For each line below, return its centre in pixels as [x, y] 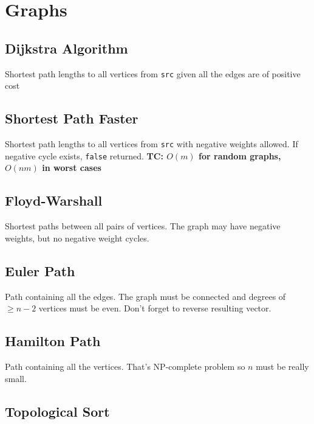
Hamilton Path [53, 341]
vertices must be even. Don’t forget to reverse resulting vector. [155, 308]
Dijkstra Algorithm [67, 48]
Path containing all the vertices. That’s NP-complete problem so [125, 366]
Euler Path [40, 270]
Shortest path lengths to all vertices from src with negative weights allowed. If [152, 144]
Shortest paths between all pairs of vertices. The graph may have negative [143, 226]
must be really [282, 366]
